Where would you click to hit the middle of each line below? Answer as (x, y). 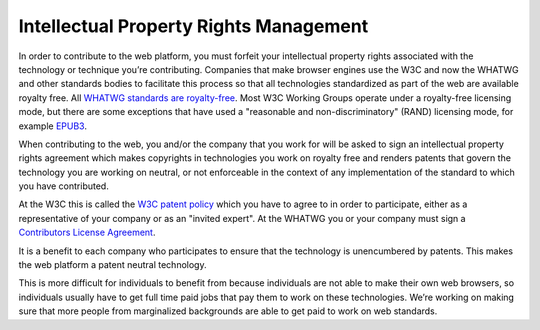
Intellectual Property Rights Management (193, 26)
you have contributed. (63, 186)
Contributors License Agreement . (87, 232)
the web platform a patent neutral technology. (112, 265)
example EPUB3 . (53, 126)
